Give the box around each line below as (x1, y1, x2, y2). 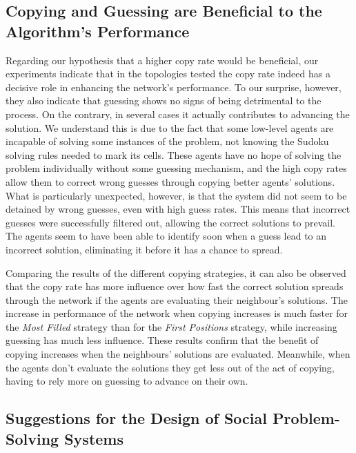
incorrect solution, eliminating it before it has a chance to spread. (6, 242, 283, 256)
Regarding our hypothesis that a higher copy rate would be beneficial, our (6, 52, 319, 67)
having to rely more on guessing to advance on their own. (6, 374, 248, 388)
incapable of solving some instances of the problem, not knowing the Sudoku (6, 134, 329, 148)
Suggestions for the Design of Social (6, 407, 267, 429)
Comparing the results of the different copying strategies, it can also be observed (6, 265, 346, 280)
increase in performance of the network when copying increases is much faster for (6, 306, 348, 320)
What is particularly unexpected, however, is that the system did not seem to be (6, 188, 347, 202)
